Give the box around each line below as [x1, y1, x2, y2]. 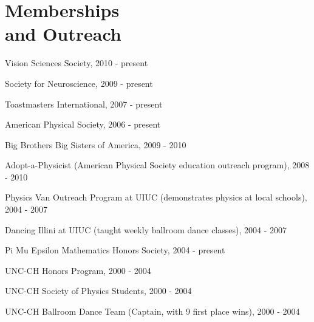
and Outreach [5, 21, 121, 46]
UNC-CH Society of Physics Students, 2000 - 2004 [5, 284, 192, 297]
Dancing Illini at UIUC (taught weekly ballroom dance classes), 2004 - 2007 [5, 223, 287, 236]
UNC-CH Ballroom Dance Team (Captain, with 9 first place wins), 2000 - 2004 [5, 305, 300, 318]
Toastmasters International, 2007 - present [5, 97, 163, 110]
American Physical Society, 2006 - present [5, 118, 161, 131]
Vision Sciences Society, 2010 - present [5, 57, 148, 69]
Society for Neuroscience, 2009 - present [5, 77, 153, 89]
